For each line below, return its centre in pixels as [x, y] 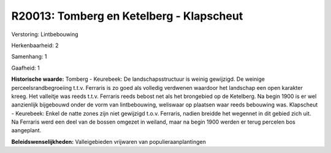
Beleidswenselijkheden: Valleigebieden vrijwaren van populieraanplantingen [109, 141]
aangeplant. [26, 130]
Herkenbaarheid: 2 [35, 45]
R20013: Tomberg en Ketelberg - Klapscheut [127, 16]
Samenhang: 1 [29, 57]
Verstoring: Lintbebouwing [45, 34]
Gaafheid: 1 [25, 68]
